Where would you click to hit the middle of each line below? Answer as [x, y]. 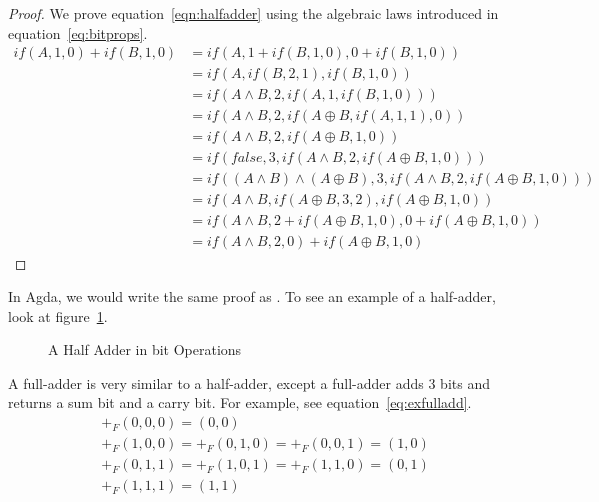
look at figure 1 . [58, 315]
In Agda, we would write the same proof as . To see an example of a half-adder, [252, 296]
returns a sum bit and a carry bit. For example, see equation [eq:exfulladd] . [240, 402]
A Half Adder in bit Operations [145, 349]
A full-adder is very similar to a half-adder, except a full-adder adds [216, 382]
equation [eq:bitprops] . [78, 32]
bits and [465, 382]
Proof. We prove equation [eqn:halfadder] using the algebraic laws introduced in [253, 13]
